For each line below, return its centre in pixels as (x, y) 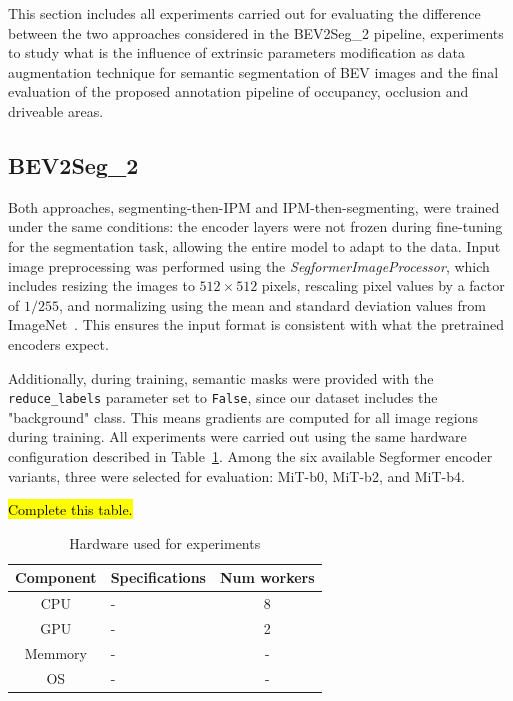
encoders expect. (58, 343)
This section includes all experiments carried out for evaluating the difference (244, 13)
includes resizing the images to (101, 285)
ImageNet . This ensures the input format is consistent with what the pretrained (256, 324)
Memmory (55, 652)
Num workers (267, 577)
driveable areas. (56, 110)
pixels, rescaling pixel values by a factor (383, 285)
